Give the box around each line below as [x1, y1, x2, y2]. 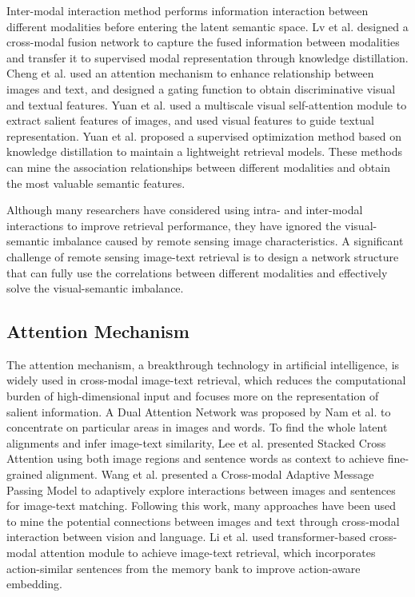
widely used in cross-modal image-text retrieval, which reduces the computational [6, 372, 406, 388]
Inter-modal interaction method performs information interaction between [6, 2, 369, 18]
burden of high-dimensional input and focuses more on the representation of [6, 388, 379, 404]
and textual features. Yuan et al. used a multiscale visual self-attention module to [6, 96, 407, 113]
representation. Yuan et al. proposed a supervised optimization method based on [6, 127, 402, 144]
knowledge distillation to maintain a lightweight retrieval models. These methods [6, 143, 403, 160]
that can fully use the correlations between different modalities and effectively [6, 264, 388, 281]
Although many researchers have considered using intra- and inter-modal [6, 201, 363, 218]
